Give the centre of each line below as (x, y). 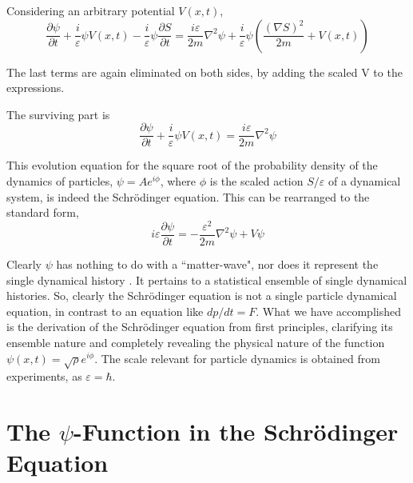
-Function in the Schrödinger (236, 431)
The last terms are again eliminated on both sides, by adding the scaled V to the (205, 72)
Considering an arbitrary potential (91, 10)
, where (178, 181)
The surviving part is (58, 114)
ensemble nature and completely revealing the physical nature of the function (196, 342)
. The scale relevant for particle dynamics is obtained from (237, 358)
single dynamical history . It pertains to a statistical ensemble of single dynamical (207, 279)
